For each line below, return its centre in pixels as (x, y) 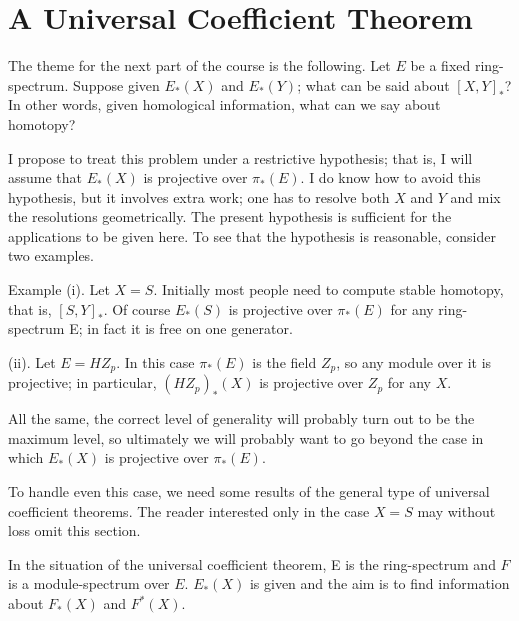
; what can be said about (373, 84)
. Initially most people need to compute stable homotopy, (328, 289)
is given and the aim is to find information (379, 583)
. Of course (137, 308)
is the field (284, 361)
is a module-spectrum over (89, 583)
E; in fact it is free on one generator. (181, 328)
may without (456, 510)
